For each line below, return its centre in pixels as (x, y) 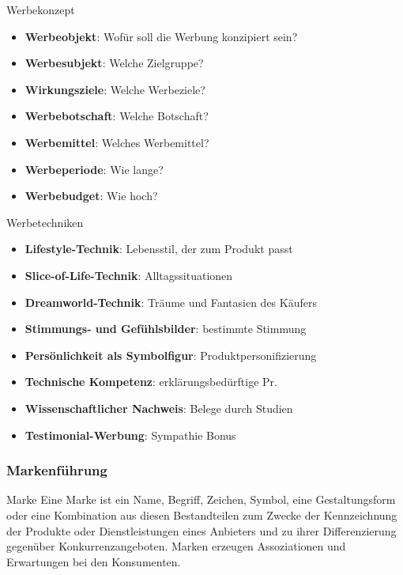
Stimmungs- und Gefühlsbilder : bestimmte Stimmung (166, 329)
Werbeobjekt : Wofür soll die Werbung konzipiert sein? (161, 36)
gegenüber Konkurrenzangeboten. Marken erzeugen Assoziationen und (176, 546)
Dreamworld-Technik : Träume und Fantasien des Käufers (171, 302)
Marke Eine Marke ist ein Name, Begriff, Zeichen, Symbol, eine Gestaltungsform (201, 499)
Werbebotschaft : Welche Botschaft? (117, 116)
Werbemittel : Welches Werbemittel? (117, 142)
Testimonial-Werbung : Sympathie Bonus (130, 435)
